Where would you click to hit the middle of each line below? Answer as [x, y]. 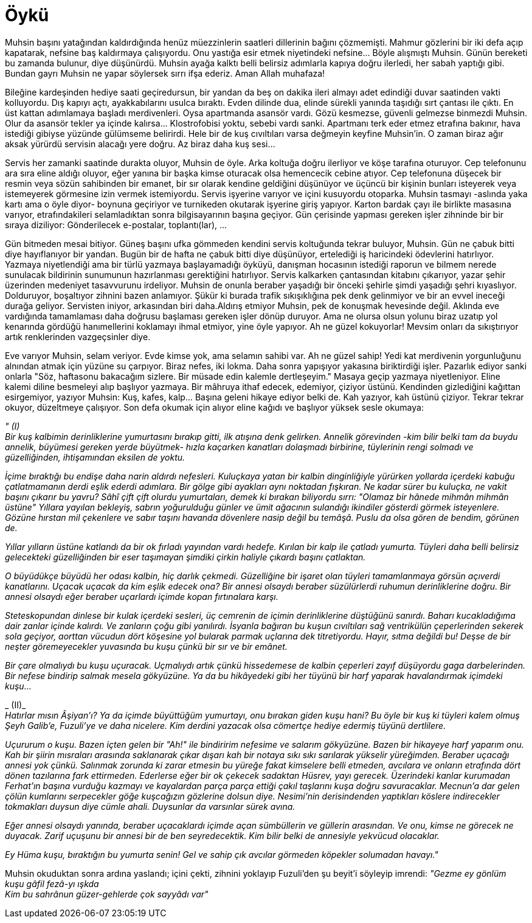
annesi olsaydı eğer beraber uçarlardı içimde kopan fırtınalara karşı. [142, 596]
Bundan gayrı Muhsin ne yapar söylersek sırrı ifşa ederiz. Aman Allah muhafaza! [165, 73]
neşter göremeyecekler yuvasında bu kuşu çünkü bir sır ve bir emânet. [146, 646]
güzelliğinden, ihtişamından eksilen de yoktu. [95, 457]
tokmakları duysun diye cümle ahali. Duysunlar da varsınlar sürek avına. [150, 806]
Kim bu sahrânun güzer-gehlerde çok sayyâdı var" [107, 894]
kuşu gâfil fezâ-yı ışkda [52, 883]
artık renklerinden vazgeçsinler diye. [78, 336]
